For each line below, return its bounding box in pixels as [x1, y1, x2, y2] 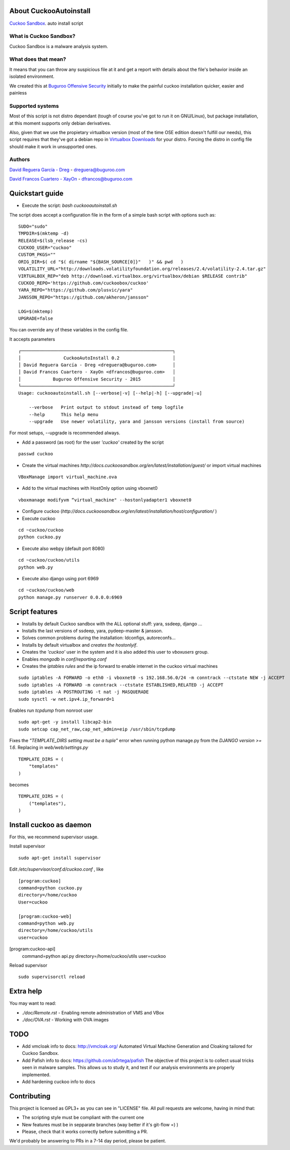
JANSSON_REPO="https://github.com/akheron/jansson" [18, 294, 149, 300]
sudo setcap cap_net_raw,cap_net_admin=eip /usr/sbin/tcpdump [18, 726, 176, 732]
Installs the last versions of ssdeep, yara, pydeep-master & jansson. [22, 627, 163, 633]
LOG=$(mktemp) [18, 309, 53, 314]
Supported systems [9, 102, 59, 109]
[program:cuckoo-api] [9, 946, 56, 952]
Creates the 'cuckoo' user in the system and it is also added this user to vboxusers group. [22, 649, 209, 655]
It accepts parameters [9, 336, 56, 342]
